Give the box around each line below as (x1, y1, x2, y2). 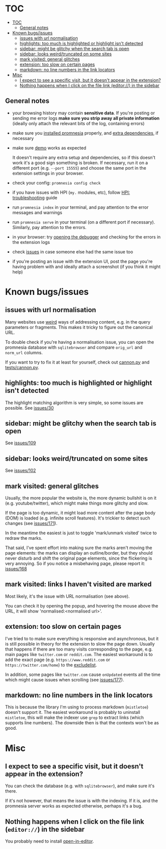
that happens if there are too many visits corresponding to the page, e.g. (5, 646, 153, 652)
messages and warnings (12, 209, 63, 215)
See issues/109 (5, 440, 36, 446)
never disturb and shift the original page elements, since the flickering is (5, 555, 152, 561)
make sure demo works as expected (12, 144, 86, 151)
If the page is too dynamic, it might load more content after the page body (5, 510, 156, 516)
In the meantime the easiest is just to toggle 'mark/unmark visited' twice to (5, 530, 157, 536)
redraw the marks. (5, 535, 42, 541)
